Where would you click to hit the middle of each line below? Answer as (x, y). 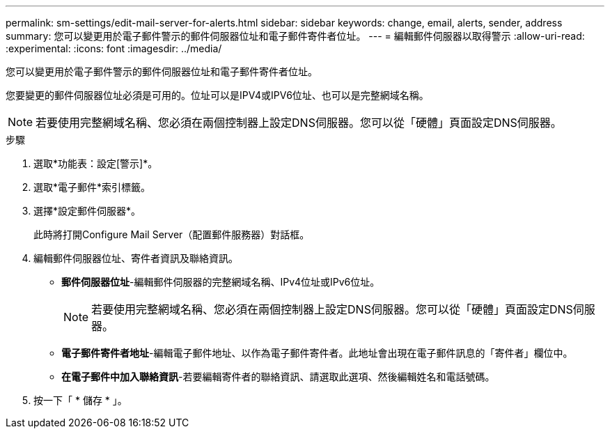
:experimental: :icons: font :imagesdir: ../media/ (114, 48)
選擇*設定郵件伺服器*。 (87, 211)
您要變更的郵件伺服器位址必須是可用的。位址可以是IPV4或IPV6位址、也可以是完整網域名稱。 (217, 95)
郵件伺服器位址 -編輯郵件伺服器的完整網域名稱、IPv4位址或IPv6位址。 (221, 282)
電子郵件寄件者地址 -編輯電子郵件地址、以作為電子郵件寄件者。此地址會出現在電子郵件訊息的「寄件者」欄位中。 (317, 353)
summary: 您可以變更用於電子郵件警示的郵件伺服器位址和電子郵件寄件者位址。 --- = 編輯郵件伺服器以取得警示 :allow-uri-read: (295, 36)
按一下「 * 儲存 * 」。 (80, 400)
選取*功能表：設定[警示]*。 (96, 163)
